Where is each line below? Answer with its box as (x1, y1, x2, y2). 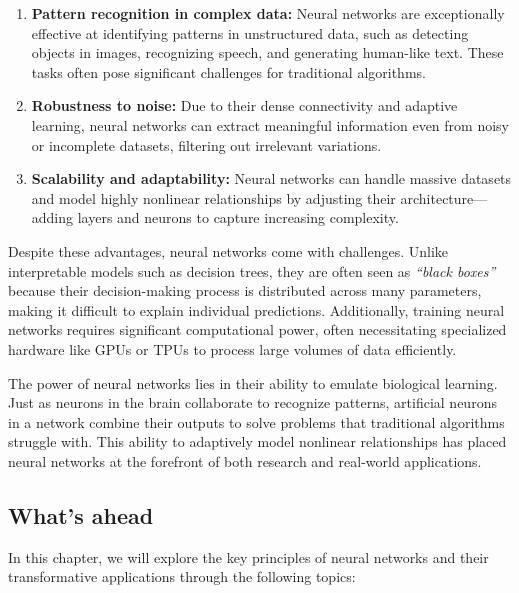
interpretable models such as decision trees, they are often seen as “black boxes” (8, 260, 496, 281)
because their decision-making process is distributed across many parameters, (8, 280, 482, 301)
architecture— (400, 187, 488, 208)
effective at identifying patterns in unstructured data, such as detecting (31, 22, 469, 43)
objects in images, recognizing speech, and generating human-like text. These (31, 42, 504, 63)
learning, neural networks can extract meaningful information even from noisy (31, 114, 509, 135)
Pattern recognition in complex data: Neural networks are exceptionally (31, 3, 505, 23)
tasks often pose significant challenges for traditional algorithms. (31, 61, 426, 82)
